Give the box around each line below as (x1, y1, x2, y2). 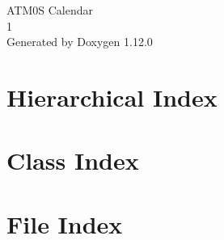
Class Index (6, 144, 139, 177)
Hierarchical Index (6, 80, 218, 113)
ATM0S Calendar (6, 2, 94, 18)
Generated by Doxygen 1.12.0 (6, 33, 153, 50)
